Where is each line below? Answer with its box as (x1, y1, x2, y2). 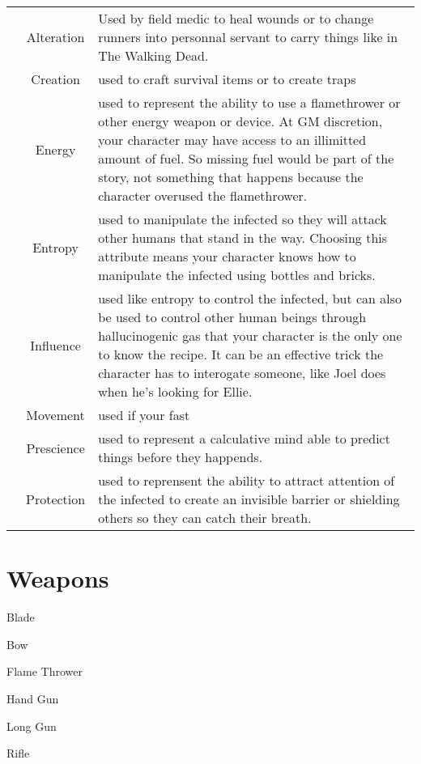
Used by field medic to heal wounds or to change (98, 9, 374, 28)
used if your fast (98, 405, 190, 424)
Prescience (26, 438, 85, 457)
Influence (30, 335, 81, 354)
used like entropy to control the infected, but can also (98, 289, 402, 308)
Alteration (26, 28, 85, 46)
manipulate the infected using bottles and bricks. (98, 265, 376, 284)
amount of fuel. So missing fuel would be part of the (98, 149, 394, 168)
